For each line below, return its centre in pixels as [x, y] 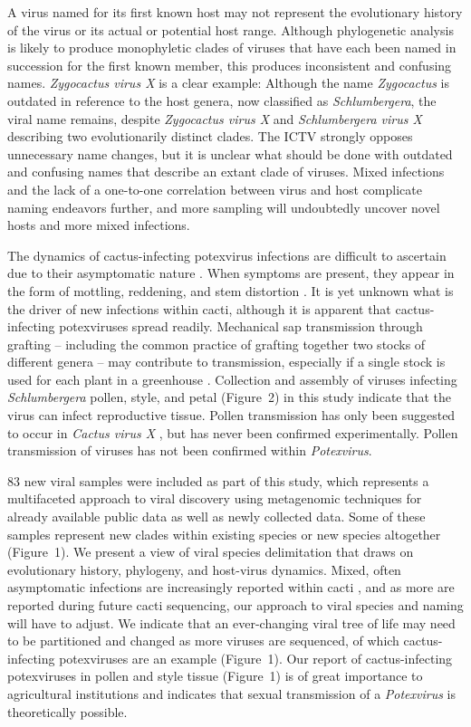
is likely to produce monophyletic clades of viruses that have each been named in [232, 48]
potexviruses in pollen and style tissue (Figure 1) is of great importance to [215, 676]
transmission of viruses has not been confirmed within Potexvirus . [190, 450]
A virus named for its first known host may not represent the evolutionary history [235, 12]
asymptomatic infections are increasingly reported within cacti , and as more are [231, 587]
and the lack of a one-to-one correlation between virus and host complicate [215, 189]
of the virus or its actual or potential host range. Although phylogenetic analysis [231, 29]
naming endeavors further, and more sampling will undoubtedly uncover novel [224, 207]
